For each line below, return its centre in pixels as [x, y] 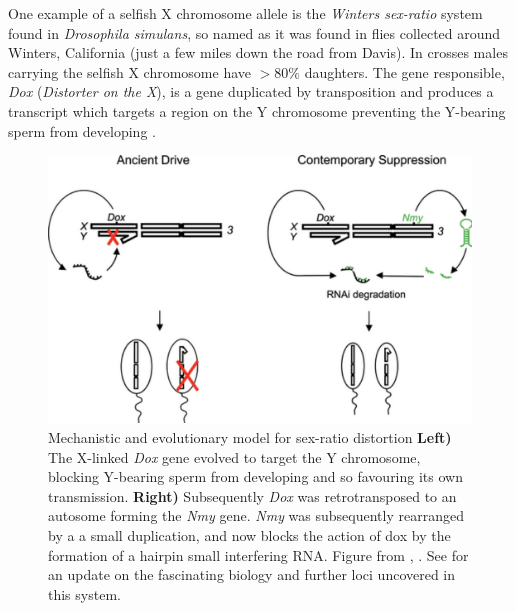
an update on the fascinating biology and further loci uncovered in [252, 574]
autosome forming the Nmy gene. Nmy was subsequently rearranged [256, 515]
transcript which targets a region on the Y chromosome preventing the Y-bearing [257, 110]
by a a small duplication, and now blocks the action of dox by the [249, 535]
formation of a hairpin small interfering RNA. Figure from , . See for [258, 554]
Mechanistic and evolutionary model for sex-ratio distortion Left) [250, 437]
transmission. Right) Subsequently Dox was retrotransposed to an [252, 495]
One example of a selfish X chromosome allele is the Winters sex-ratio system [245, 13]
